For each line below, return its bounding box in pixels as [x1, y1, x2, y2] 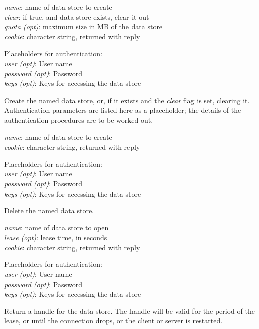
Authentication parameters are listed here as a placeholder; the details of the [4, 105, 241, 115]
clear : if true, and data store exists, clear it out [4, 11, 149, 22]
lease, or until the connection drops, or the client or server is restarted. [4, 315, 223, 326]
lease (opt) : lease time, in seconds [4, 232, 107, 243]
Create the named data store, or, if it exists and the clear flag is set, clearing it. [4, 95, 250, 105]
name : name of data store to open [4, 222, 109, 232]
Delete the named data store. [4, 205, 94, 216]
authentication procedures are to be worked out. [4, 114, 153, 125]
